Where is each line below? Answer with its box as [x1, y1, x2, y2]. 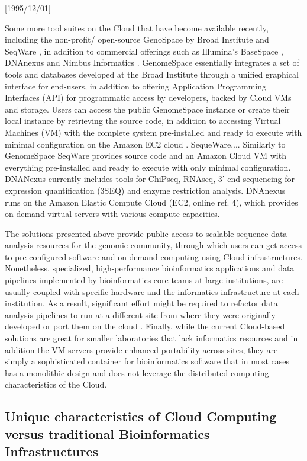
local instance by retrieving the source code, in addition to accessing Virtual [5, 114, 281, 127]
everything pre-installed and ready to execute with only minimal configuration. [5, 161, 291, 173]
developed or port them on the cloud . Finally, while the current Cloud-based [5, 320, 285, 332]
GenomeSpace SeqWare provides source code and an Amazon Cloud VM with [5, 149, 286, 162]
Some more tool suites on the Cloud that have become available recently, [5, 21, 269, 34]
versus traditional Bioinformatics [5, 424, 210, 443]
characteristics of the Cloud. [5, 378, 107, 390]
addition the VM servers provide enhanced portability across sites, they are [5, 343, 278, 356]
